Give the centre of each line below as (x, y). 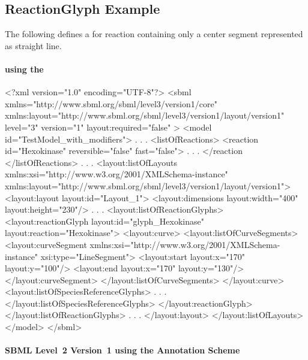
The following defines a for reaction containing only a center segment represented (154, 34)
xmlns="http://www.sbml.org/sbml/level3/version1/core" (111, 103)
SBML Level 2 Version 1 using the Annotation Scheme (122, 350)
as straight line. (33, 45)
